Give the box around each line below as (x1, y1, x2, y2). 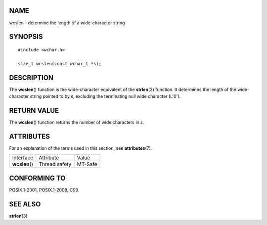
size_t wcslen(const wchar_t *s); (18, 61, 101, 66)
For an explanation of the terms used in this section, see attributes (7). (9, 145, 152, 151)
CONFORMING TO (9, 174, 66, 182)
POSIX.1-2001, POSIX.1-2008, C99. (9, 187, 80, 193)
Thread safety (39, 161, 72, 168)
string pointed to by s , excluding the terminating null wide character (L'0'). (30, 93, 180, 99)
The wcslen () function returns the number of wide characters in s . (9, 119, 144, 125)
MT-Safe (77, 161, 97, 168)
